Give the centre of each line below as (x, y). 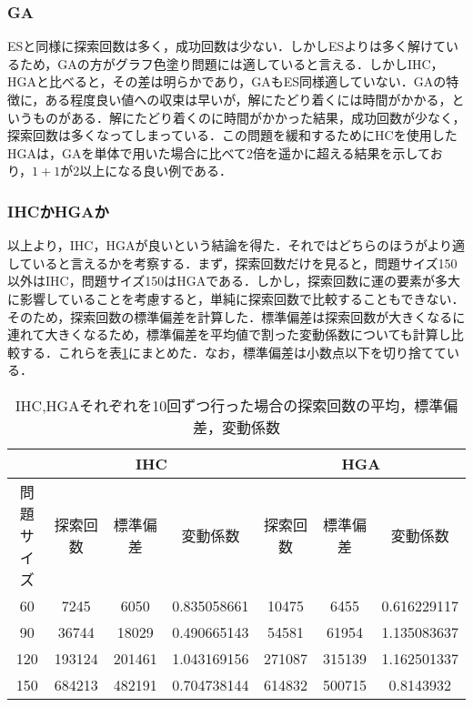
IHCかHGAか (58, 211)
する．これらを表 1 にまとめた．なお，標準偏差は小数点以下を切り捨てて (233, 352)
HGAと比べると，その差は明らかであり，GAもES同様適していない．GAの (227, 81)
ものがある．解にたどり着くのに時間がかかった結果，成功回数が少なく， (249, 117)
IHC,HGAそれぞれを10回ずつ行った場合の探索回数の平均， (215, 405)
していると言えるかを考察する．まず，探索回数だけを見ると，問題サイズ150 (232, 263)
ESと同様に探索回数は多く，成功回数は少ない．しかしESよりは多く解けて (226, 46)
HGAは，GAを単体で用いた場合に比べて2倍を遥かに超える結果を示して (219, 152)
